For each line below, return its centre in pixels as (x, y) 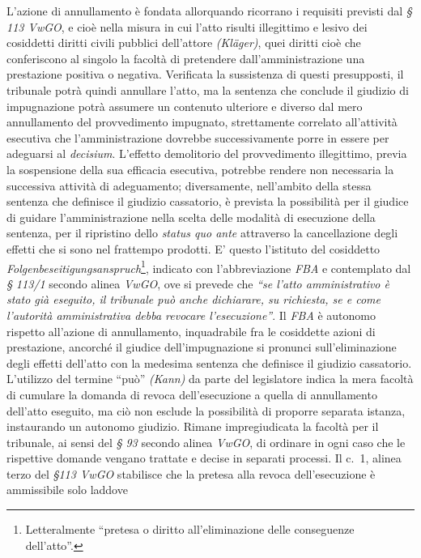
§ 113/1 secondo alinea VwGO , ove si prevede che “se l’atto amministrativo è (198, 283)
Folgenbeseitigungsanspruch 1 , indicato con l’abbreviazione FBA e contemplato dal (209, 266)
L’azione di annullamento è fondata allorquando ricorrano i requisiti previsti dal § (209, 11)
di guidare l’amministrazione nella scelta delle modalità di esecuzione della (191, 217)
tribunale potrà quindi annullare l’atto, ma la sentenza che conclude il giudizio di (208, 89)
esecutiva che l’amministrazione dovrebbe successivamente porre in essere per (198, 137)
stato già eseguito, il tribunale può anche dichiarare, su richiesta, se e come (193, 299)
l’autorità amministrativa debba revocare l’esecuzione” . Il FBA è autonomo (191, 315)
